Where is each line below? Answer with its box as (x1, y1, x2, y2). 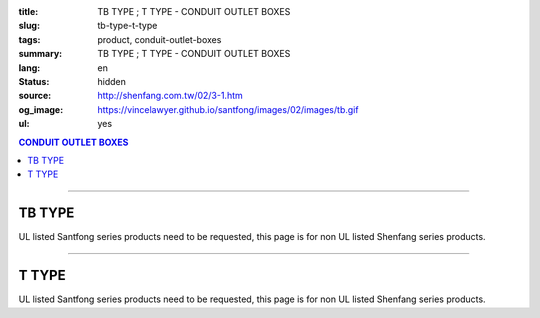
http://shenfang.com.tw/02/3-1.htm (97, 90, 244, 102)
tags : (18, 33, 41, 45)
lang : (18, 61, 41, 74)
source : (18, 90, 52, 102)
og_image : (18, 103, 64, 115)
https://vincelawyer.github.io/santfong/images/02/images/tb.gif (97, 103, 359, 115)
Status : (18, 75, 50, 87)
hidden (97, 75, 127, 87)
